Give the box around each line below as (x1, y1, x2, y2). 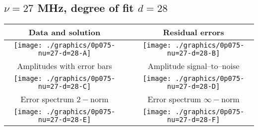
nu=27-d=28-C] (38, 82, 91, 91)
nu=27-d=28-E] (38, 116, 91, 124)
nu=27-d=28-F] (167, 116, 220, 124)
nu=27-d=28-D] (167, 82, 220, 91)
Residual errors (163, 26, 224, 38)
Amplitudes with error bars (17, 60, 112, 72)
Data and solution (28, 26, 101, 38)
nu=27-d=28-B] (167, 49, 220, 58)
